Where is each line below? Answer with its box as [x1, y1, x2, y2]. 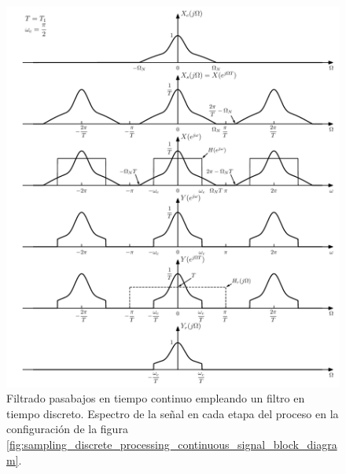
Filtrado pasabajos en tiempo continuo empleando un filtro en [6, 390, 305, 406]
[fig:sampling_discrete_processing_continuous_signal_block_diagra [6, 435, 337, 452]
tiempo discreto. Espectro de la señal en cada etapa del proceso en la [6, 405, 339, 421]
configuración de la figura [6, 421, 128, 437]
